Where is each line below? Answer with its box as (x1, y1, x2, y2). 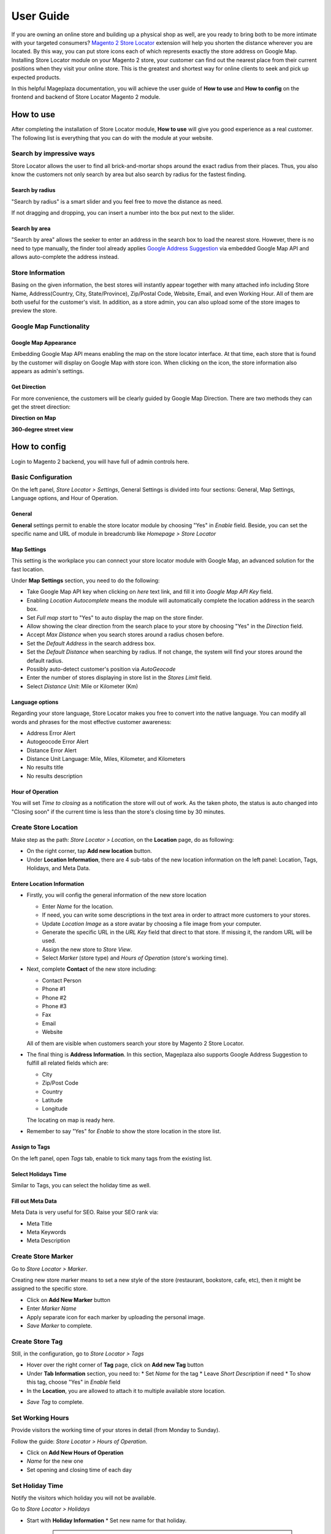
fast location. (11, 565, 45, 573)
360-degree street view (11, 425, 74, 433)
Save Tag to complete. (26, 1398, 84, 1406)
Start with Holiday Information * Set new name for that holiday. (26, 1516, 187, 1524)
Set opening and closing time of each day (26, 1466, 132, 1473)
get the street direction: (11, 403, 70, 410)
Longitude (42, 1105, 68, 1112)
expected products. (11, 74, 61, 81)
